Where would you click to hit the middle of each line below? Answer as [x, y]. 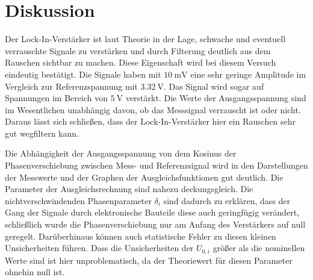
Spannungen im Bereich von [56, 98]
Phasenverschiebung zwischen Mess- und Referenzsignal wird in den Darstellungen [156, 165]
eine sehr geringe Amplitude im [248, 74]
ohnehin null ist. [35, 272]
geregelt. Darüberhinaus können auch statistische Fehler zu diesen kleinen [141, 236]
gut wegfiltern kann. [42, 133]
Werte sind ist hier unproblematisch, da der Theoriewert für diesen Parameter [149, 260]
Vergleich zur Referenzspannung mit [71, 86]
